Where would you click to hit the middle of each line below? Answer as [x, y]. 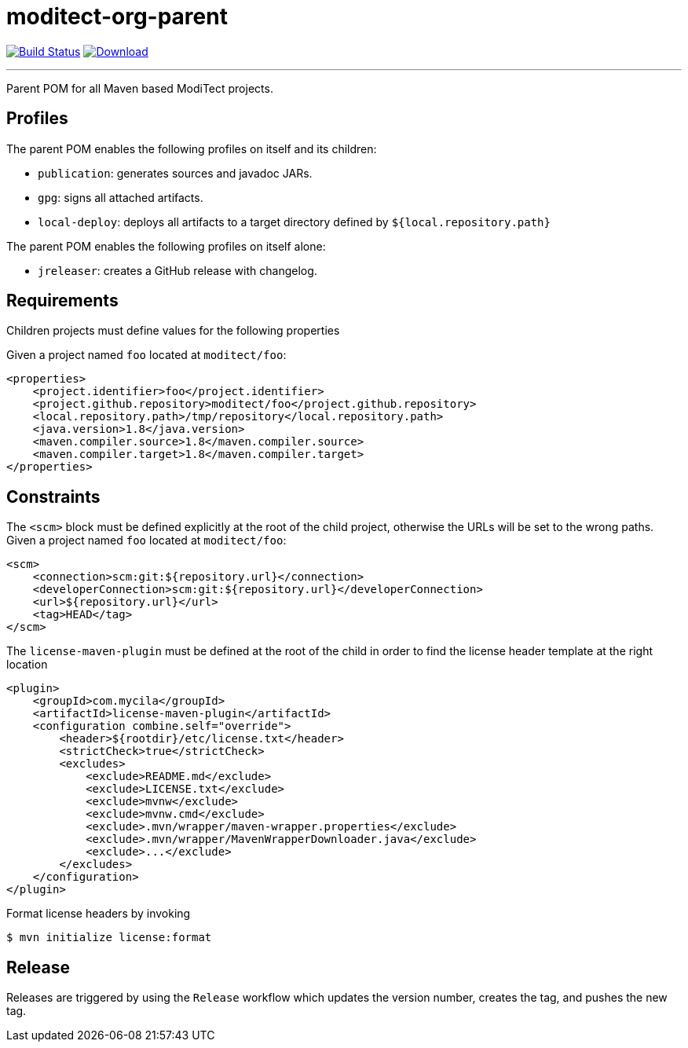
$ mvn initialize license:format [109, 938]
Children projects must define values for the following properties [173, 331]
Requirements [62, 301]
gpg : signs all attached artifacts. [121, 197]
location [27, 665]
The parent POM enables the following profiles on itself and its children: [192, 148]
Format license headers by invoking [99, 914]
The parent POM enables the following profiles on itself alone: [166, 246]
